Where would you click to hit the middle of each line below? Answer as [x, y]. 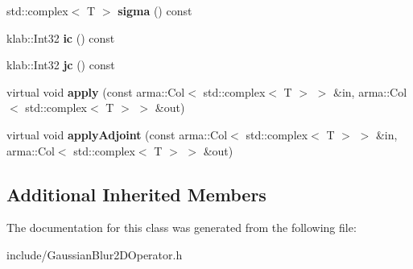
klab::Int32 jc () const [61, 65]
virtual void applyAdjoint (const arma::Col [117, 134]
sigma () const [155, 10]
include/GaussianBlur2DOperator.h [95, 254]
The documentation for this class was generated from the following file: [182, 228]
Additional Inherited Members [136, 194]
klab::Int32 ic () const [61, 37]
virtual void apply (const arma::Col [96, 91]
